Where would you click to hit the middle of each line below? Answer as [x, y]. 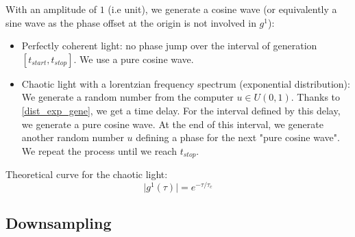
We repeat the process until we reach [99, 150]
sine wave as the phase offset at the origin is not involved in [131, 22]
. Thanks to [316, 97]
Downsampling [59, 223]
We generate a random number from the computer [127, 97]
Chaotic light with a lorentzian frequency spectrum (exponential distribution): [186, 83]
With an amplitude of [51, 9]
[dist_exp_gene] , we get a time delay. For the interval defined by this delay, [181, 110]
